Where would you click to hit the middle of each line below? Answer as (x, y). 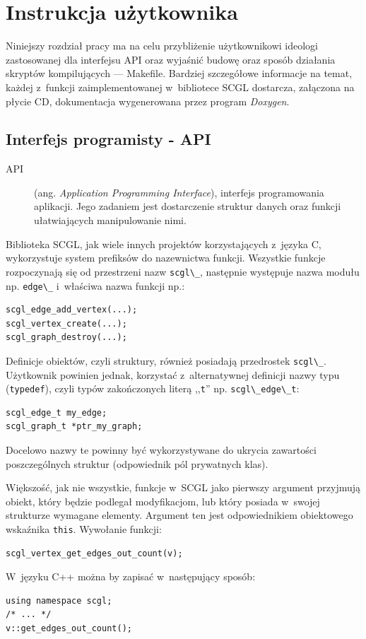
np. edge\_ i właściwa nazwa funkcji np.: (95, 285)
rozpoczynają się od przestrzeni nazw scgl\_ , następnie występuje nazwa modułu (183, 271)
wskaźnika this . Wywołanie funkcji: (84, 529)
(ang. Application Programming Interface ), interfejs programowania (179, 192)
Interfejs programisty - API (108, 139)
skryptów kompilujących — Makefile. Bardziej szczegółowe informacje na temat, (179, 73)
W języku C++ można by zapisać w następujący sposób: (131, 576)
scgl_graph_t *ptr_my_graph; (74, 427)
